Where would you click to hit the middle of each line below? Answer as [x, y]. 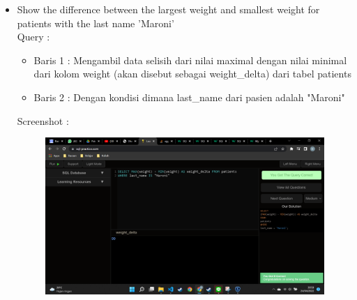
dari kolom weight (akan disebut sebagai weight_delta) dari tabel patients [192, 74]
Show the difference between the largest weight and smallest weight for [168, 9]
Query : [33, 37]
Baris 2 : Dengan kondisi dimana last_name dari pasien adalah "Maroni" [189, 97]
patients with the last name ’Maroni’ [96, 23]
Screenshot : [43, 120]
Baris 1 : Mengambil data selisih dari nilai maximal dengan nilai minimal [190, 60]
